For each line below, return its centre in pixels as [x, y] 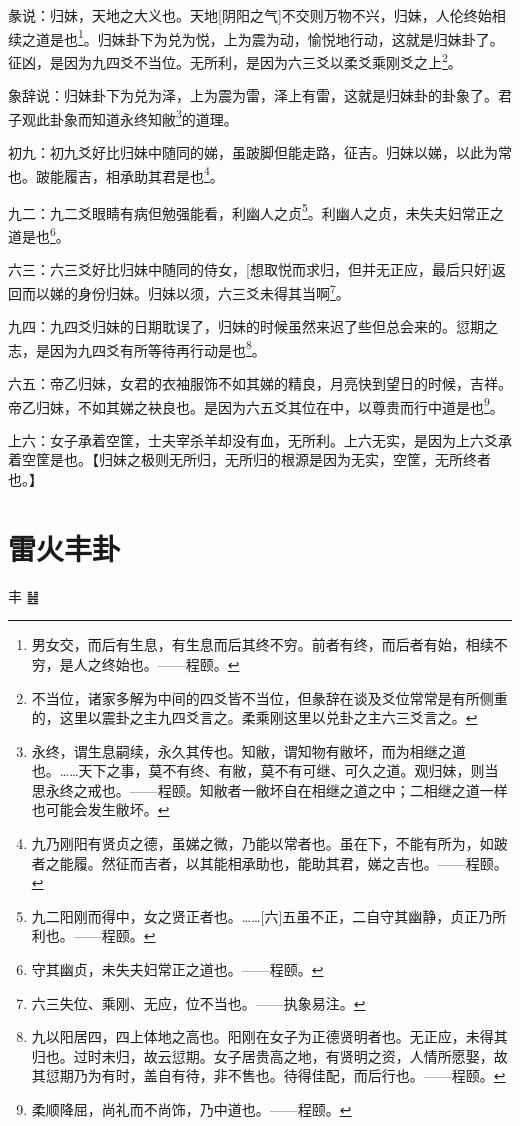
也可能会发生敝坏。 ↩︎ [100, 809]
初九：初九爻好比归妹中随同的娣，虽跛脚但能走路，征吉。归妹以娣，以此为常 [260, 151]
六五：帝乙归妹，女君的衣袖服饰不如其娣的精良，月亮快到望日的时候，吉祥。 [260, 382]
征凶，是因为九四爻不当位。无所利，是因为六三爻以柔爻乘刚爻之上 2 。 [235, 60]
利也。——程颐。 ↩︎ [93, 935]
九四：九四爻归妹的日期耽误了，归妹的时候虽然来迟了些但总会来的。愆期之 [253, 326]
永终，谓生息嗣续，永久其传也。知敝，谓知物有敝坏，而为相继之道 [248, 750]
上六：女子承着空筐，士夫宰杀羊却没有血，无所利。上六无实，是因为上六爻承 [260, 439]
